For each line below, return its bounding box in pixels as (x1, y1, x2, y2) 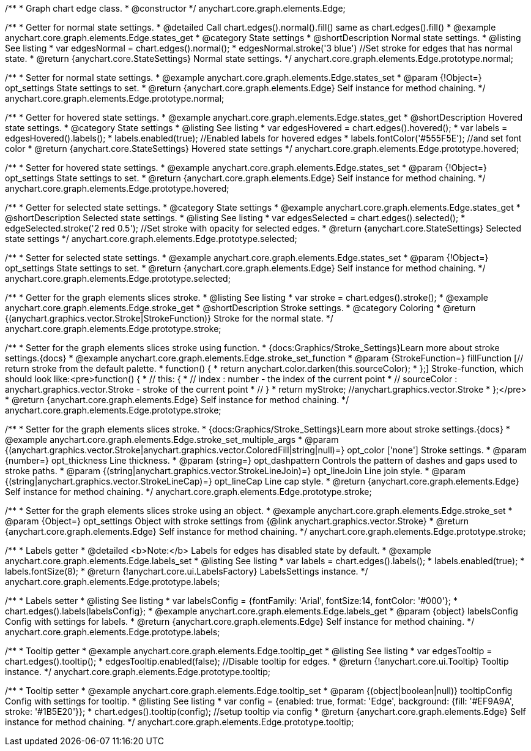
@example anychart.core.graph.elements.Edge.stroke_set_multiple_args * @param (5, 434, 339, 445)
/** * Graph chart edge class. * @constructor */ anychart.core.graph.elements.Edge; (5, 3, 346, 13)
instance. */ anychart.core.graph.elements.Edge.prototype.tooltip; (5, 666, 270, 677)
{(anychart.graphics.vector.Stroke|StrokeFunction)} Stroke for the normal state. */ (5, 313, 333, 323)
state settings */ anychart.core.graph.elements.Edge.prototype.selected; (5, 233, 297, 244)
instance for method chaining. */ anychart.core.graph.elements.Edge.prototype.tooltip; (5, 717, 354, 727)
